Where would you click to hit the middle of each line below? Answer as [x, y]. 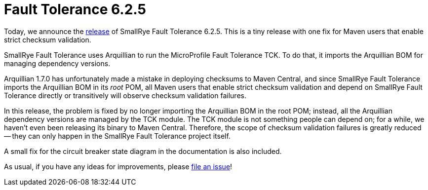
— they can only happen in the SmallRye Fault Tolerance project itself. [117, 136]
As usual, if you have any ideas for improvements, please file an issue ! [118, 166]
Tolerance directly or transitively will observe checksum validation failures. [125, 95]
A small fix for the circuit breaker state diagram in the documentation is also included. [143, 151]
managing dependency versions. [57, 63]
